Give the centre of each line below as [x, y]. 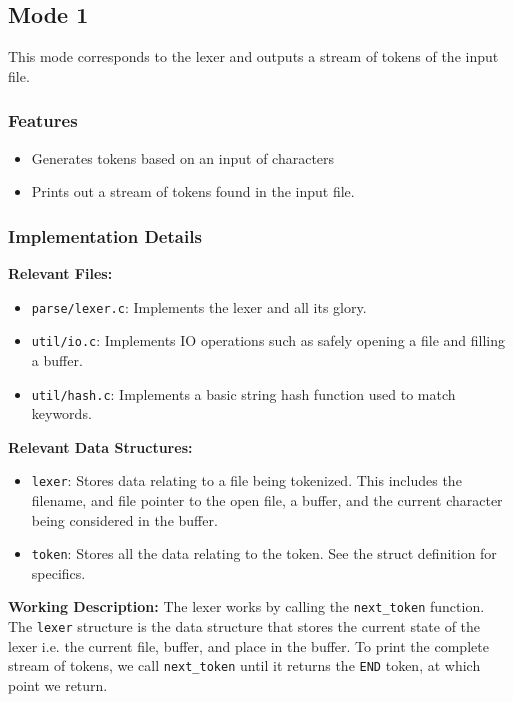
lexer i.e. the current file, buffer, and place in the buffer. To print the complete [248, 645]
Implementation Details [105, 235]
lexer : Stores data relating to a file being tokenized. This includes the [246, 480]
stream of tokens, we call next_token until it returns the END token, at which [244, 665]
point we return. [58, 685]
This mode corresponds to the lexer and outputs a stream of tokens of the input [253, 56]
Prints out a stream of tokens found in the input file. [193, 191]
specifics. [58, 572]
